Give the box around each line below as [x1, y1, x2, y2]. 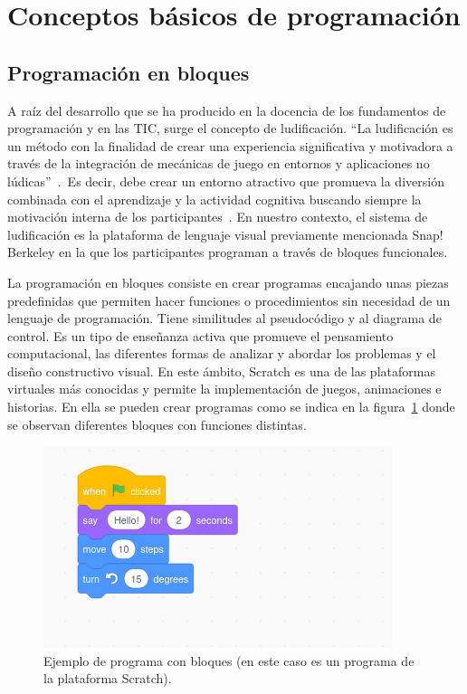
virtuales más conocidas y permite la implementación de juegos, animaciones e [7, 379, 442, 398]
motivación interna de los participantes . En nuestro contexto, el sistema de [7, 207, 428, 226]
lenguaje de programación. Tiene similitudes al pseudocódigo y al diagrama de [7, 309, 442, 328]
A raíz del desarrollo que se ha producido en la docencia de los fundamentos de [7, 100, 446, 119]
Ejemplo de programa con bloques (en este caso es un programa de [43, 651, 415, 670]
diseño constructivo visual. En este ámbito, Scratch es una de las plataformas [7, 361, 435, 380]
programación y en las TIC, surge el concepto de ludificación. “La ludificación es [7, 119, 453, 138]
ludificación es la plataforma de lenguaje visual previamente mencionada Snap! [7, 224, 443, 243]
